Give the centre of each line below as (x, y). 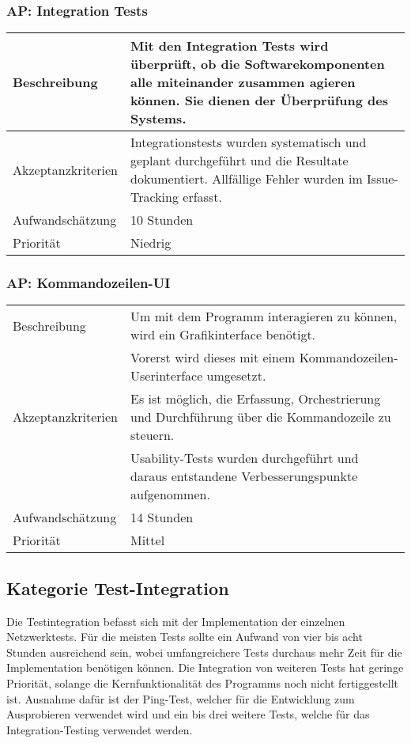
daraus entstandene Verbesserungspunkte (244, 476)
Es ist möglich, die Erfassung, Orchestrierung (256, 399)
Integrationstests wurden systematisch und (249, 142)
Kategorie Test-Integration (118, 588)
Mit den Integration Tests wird (230, 46)
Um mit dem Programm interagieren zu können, (264, 317)
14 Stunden (162, 517)
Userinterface (167, 376)
